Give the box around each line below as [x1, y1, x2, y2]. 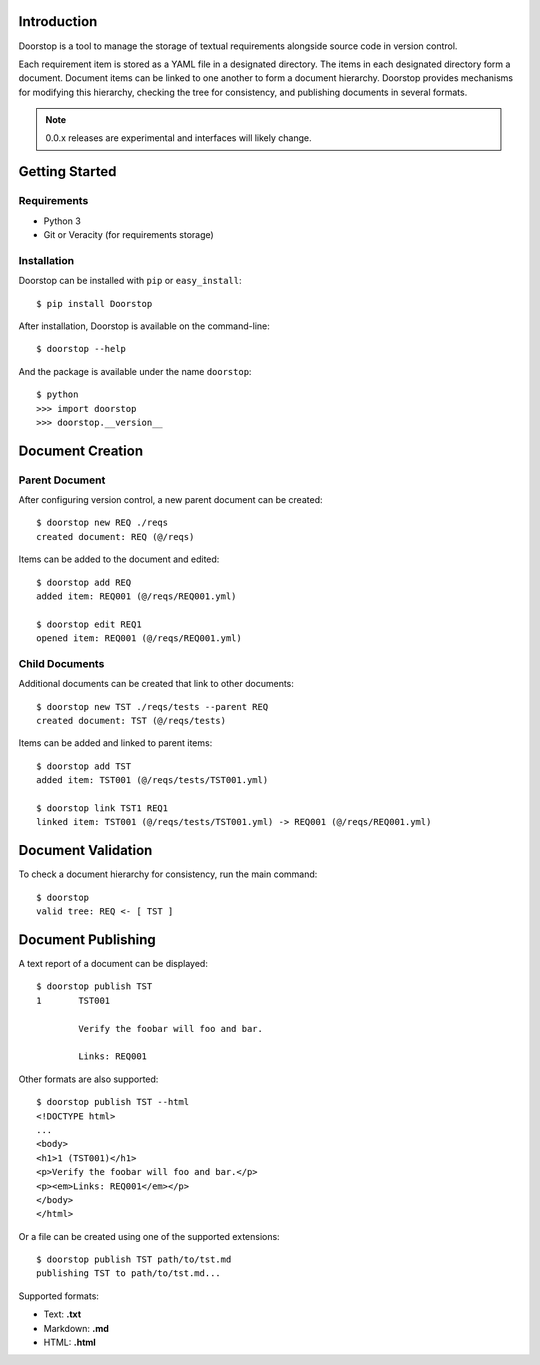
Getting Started [18, 163, 117, 180]
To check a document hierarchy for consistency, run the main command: [18, 868, 318, 880]
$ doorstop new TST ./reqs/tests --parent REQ [36, 701, 269, 712]
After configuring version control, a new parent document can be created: [18, 494, 323, 506]
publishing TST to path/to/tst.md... [36, 1268, 222, 1279]
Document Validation [18, 842, 153, 859]
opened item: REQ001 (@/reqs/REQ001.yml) [36, 633, 242, 644]
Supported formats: [18, 1290, 100, 1302]
